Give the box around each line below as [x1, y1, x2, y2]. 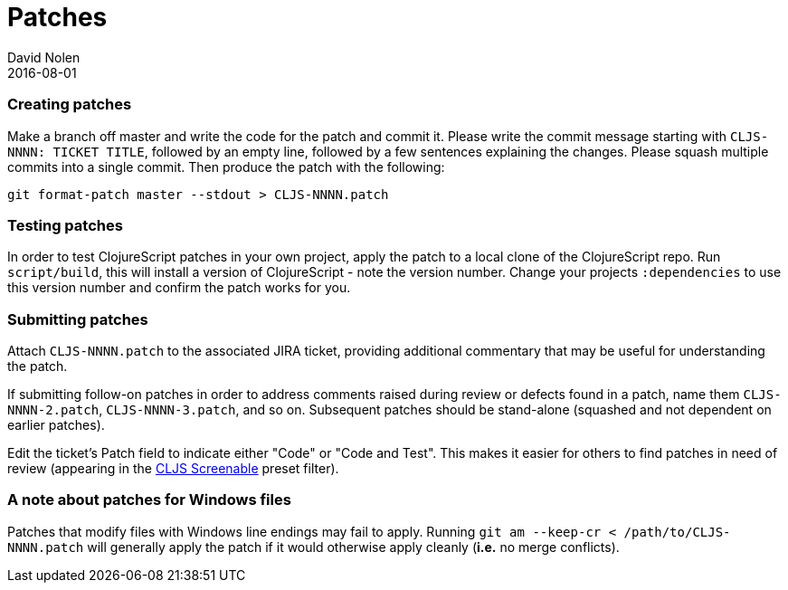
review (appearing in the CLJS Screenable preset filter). [7, 461, 339, 476]
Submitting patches [7, 309, 148, 328]
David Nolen [7, 49, 81, 65]
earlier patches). [7, 417, 105, 433]
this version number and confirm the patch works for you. [7, 280, 351, 296]
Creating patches [7, 95, 132, 114]
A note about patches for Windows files [7, 490, 291, 509]
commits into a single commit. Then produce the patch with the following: [7, 158, 445, 175]
